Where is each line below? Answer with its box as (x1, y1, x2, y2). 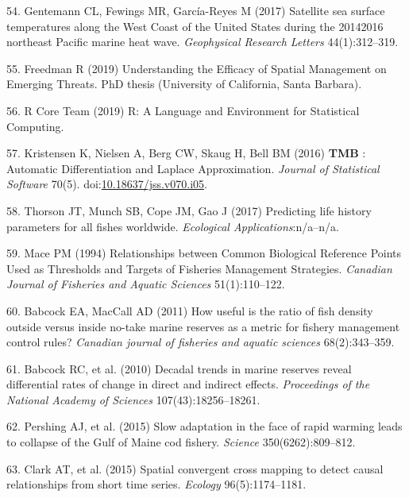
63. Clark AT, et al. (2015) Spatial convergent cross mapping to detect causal (6, 460, 384, 477)
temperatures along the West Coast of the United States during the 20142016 (6, 17, 384, 34)
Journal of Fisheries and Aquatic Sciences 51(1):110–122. (6, 276, 285, 292)
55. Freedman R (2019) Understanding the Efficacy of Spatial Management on (6, 60, 387, 76)
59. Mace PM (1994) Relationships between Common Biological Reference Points (6, 245, 402, 261)
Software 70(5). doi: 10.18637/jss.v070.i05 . (6, 176, 207, 192)
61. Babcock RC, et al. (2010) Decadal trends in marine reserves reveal (6, 360, 352, 376)
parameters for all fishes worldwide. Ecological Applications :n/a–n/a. (6, 218, 339, 234)
